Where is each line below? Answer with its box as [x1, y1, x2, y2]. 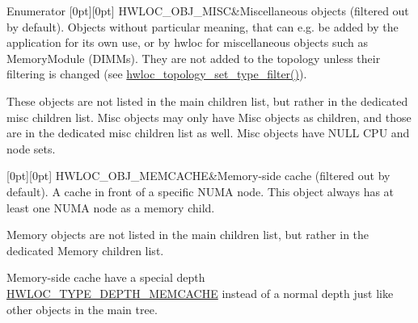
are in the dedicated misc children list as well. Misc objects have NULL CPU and [6, 124, 410, 141]
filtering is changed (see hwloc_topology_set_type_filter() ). [6, 65, 307, 82]
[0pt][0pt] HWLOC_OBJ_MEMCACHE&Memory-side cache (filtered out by [6, 167, 391, 184]
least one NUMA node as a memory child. [6, 199, 215, 216]
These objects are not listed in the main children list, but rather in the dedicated [6, 92, 408, 109]
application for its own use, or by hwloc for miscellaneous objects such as [6, 34, 369, 51]
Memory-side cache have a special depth [6, 269, 205, 286]
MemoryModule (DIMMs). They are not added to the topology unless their [6, 49, 381, 66]
